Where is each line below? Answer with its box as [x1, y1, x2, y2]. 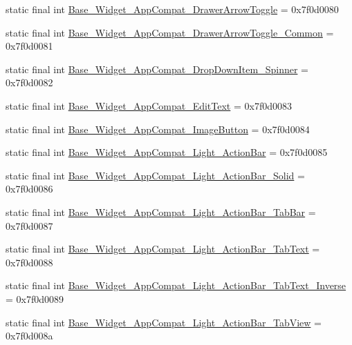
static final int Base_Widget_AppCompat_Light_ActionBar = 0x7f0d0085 [6, 145, 328, 159]
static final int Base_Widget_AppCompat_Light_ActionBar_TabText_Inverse [6, 278, 346, 293]
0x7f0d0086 [6, 181, 53, 196]
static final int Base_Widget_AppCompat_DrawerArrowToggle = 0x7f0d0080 [6, 2, 339, 16]
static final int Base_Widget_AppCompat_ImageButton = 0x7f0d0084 [6, 121, 310, 136]
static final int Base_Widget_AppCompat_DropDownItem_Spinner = [6, 61, 308, 76]
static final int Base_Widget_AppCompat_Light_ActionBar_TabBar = [6, 204, 316, 219]
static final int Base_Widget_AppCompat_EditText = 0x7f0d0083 [6, 98, 292, 112]
